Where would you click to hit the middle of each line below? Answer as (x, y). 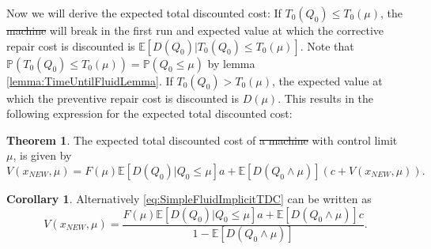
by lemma (231, 63)
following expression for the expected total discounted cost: (149, 113)
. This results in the (326, 98)
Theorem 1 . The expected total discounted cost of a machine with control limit (202, 140)
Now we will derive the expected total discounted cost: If (144, 13)
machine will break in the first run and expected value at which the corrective (195, 30)
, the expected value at (327, 80)
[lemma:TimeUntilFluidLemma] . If (90, 80)
